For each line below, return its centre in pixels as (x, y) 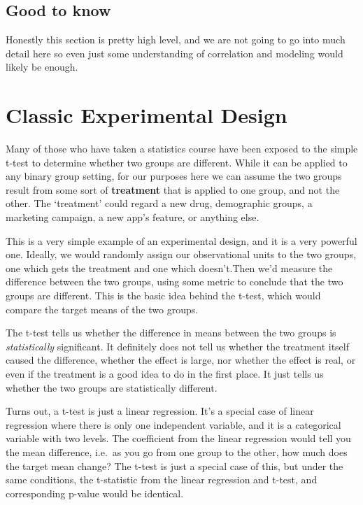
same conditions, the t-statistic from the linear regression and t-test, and (162, 479)
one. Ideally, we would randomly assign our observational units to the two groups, (181, 254)
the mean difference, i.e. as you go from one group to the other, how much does (177, 451)
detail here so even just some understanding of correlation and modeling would (175, 53)
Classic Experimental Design (147, 115)
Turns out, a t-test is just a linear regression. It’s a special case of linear (160, 411)
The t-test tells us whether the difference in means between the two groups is (171, 333)
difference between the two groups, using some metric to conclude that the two (175, 282)
